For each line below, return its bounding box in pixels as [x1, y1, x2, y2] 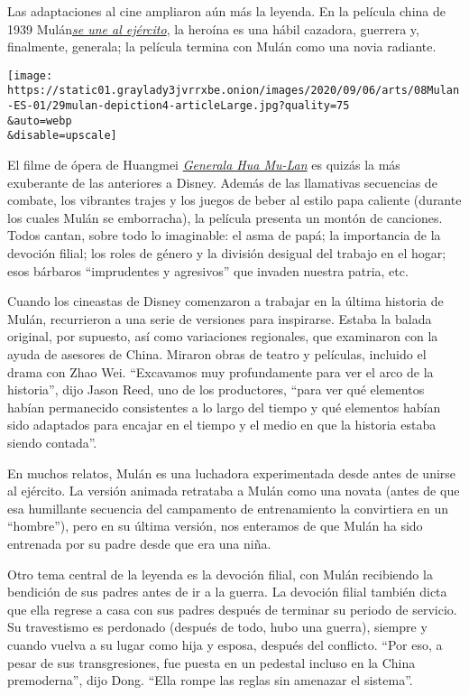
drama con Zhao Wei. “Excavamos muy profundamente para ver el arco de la [7, 362, 434, 381]
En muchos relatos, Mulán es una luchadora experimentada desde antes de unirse [7, 463, 456, 482]
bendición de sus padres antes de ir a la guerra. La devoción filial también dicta [7, 582, 447, 601]
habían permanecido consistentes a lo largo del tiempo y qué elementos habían [7, 397, 441, 416]
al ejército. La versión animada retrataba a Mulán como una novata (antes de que [7, 481, 460, 500]
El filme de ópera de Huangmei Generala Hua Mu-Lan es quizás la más [7, 155, 400, 174]
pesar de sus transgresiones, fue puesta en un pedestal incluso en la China [7, 653, 416, 672]
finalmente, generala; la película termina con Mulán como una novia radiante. [7, 37, 437, 56]
